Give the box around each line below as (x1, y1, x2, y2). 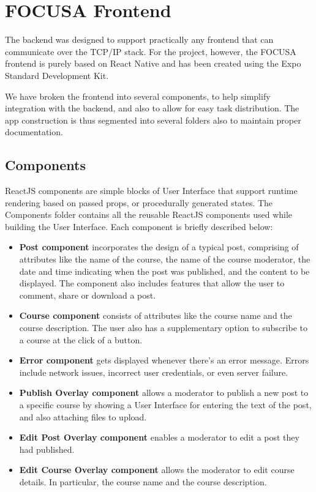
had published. (19, 442, 75, 455)
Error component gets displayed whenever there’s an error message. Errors (19, 354, 309, 367)
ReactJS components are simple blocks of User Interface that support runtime (5, 184, 298, 197)
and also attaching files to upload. (19, 410, 147, 423)
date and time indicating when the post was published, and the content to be (19, 264, 310, 277)
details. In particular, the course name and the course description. (19, 475, 267, 488)
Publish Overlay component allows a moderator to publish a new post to (19, 386, 309, 399)
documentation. (5, 125, 63, 138)
